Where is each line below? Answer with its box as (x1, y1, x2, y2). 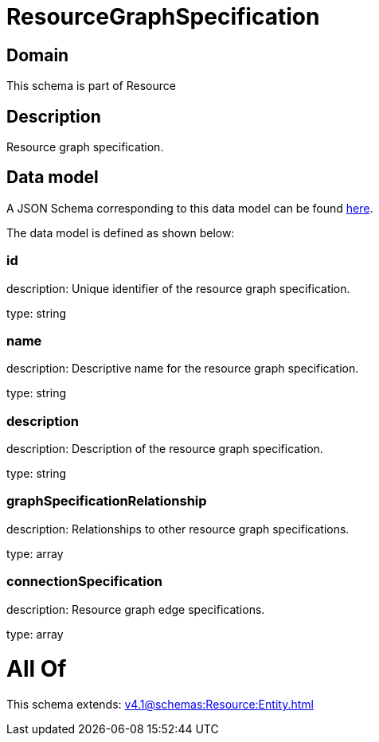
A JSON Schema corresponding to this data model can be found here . (6, 201, 373, 215)
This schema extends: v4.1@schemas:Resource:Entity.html (6, 697, 314, 712)
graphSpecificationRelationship (6, 493, 207, 510)
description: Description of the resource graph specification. (6, 442, 323, 456)
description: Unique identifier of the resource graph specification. (6, 281, 350, 295)
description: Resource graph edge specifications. (6, 602, 265, 616)
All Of (6, 655, 67, 683)
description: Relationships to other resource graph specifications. (6, 521, 350, 536)
